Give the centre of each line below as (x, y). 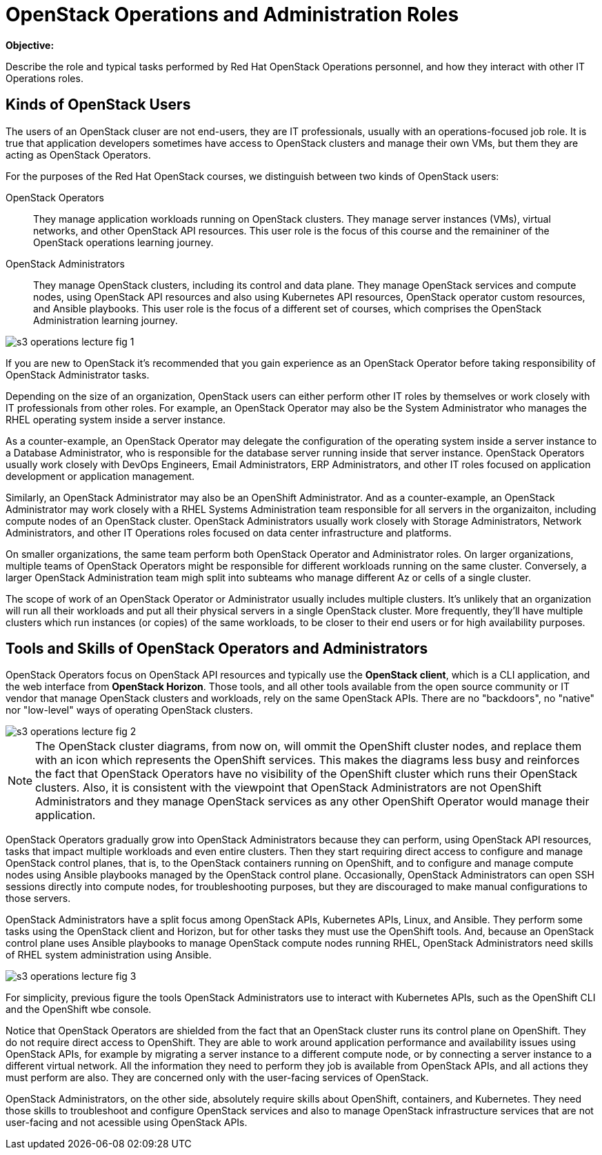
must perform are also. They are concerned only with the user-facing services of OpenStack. (217, 1078)
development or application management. (100, 476)
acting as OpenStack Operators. (78, 154)
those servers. (38, 898)
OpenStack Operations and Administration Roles (232, 14)
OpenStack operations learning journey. (123, 242)
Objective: (30, 45)
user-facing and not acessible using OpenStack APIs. (127, 1123)
